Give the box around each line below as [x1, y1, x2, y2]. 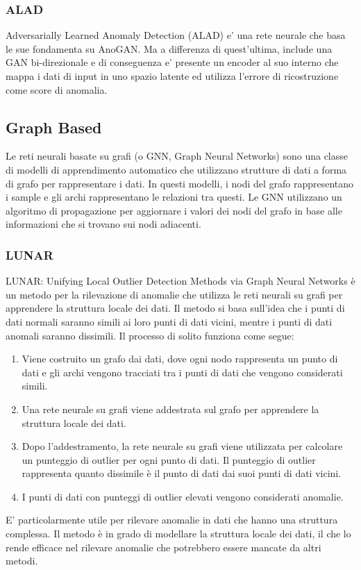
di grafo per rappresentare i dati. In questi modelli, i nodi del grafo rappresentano [6, 176, 354, 190]
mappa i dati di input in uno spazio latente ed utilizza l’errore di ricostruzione [6, 69, 339, 83]
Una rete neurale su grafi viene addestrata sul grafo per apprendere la [22, 401, 319, 416]
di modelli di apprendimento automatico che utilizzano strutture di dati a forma [6, 162, 347, 176]
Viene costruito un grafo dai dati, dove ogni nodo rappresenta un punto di [22, 351, 338, 366]
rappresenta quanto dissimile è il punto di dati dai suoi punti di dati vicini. [22, 466, 342, 480]
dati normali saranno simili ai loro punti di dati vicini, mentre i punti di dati [6, 314, 333, 328]
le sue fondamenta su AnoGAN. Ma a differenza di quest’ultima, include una [6, 41, 333, 56]
